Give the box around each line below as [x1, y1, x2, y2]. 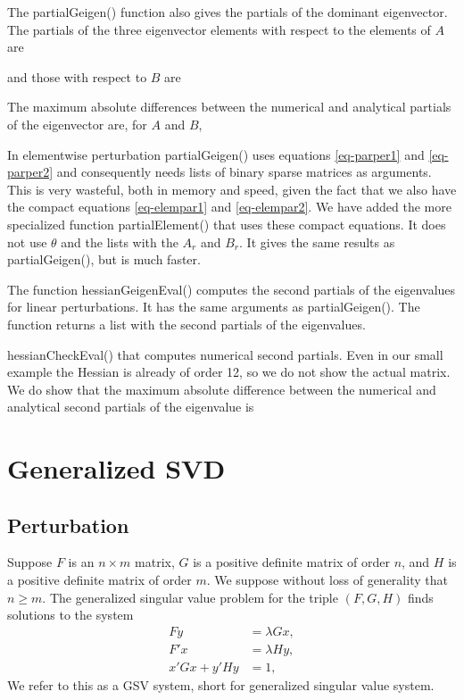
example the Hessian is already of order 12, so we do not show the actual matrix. [7, 362, 451, 381]
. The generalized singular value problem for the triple [42, 587, 338, 606]
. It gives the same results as [239, 232, 395, 251]
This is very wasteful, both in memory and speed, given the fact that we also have [7, 179, 457, 198]
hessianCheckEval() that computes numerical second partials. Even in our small [7, 345, 443, 363]
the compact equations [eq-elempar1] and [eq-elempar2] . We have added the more [7, 197, 452, 216]
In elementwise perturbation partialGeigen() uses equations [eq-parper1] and [7, 145, 425, 163]
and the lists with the [61, 232, 178, 251]
